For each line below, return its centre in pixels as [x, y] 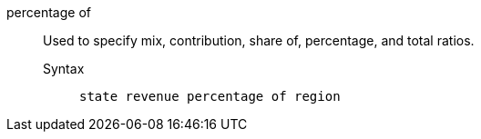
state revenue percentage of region [210, 96]
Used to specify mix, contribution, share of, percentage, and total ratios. [259, 40]
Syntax [64, 69]
